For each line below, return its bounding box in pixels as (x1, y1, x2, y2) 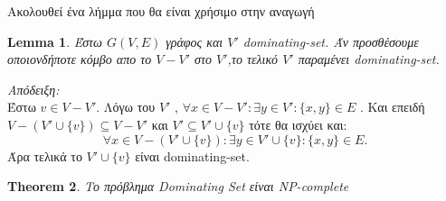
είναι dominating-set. (135, 146, 250, 165)
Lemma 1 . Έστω (7, 32, 102, 50)
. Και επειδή (359, 97, 425, 116)
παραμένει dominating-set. (298, 50, 440, 69)
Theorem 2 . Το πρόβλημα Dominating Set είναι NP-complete (7, 177, 349, 196)
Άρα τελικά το (7, 146, 82, 165)
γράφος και (166, 32, 223, 50)
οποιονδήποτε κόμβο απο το (7, 50, 152, 69)
